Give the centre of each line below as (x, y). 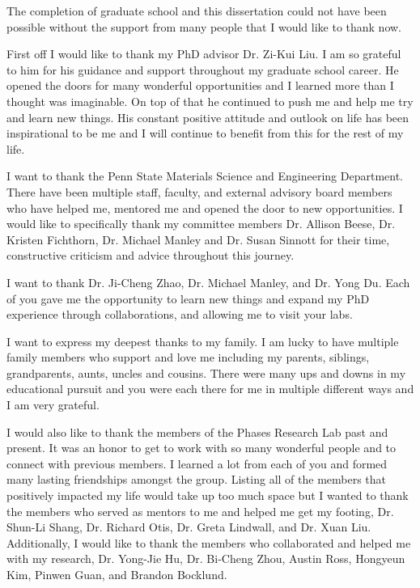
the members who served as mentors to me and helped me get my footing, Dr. (200, 511)
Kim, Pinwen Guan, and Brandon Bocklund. (117, 574)
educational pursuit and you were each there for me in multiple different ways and (210, 389)
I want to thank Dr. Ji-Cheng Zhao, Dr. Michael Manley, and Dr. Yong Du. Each (208, 282)
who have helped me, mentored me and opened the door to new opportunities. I (205, 207)
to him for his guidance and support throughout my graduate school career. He (203, 69)
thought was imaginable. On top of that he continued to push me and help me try (210, 101)
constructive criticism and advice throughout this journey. (151, 255)
